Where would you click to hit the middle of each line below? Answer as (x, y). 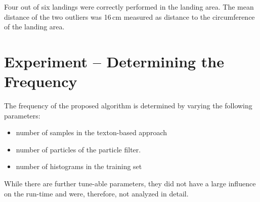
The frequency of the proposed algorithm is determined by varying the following (128, 106)
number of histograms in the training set (79, 166)
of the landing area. (34, 27)
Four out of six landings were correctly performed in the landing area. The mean (129, 7)
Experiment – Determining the (114, 61)
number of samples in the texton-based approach (91, 132)
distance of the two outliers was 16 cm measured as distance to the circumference (129, 16)
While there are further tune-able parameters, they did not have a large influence (130, 184)
